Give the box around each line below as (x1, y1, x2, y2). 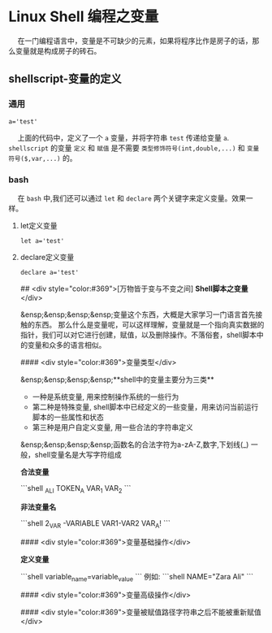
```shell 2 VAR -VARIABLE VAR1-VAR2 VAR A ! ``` (19, 518, 171, 530)
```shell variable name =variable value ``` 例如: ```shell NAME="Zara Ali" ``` (19, 571, 254, 583)
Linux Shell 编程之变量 (8, 7, 159, 26)
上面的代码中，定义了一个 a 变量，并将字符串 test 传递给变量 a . (17, 132, 230, 142)
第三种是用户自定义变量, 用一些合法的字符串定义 (32, 422, 193, 431)
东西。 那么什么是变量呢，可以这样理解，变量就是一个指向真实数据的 (34, 319, 265, 329)
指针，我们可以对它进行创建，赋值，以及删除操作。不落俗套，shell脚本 (19, 330, 257, 340)
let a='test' (19, 236, 65, 245)
